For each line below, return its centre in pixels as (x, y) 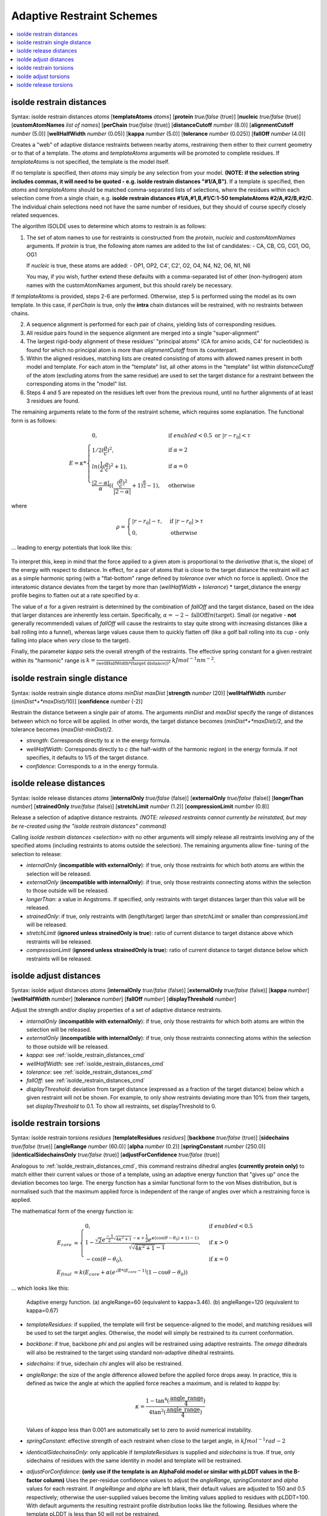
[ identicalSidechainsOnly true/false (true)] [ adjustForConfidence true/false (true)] (116, 1155)
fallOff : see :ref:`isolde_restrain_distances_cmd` (86, 1081)
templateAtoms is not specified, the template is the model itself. (90, 161)
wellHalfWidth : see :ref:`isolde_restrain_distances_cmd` (96, 1064)
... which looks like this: (40, 1288)
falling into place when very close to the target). (71, 640)
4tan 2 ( (157, 1411)
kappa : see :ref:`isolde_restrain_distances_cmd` (86, 1055)
